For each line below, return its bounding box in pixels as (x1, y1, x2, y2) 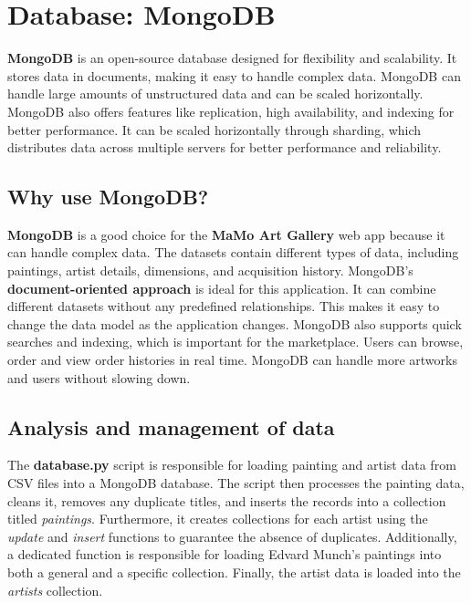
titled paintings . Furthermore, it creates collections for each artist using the (7, 509, 428, 528)
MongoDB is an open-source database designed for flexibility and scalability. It (7, 48, 457, 68)
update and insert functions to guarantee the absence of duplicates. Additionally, (7, 526, 457, 546)
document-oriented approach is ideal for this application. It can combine (7, 278, 436, 297)
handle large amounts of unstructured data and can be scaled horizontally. (7, 84, 424, 103)
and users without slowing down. (7, 368, 191, 387)
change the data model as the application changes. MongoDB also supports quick (7, 314, 462, 333)
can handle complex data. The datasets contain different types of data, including (7, 243, 459, 262)
